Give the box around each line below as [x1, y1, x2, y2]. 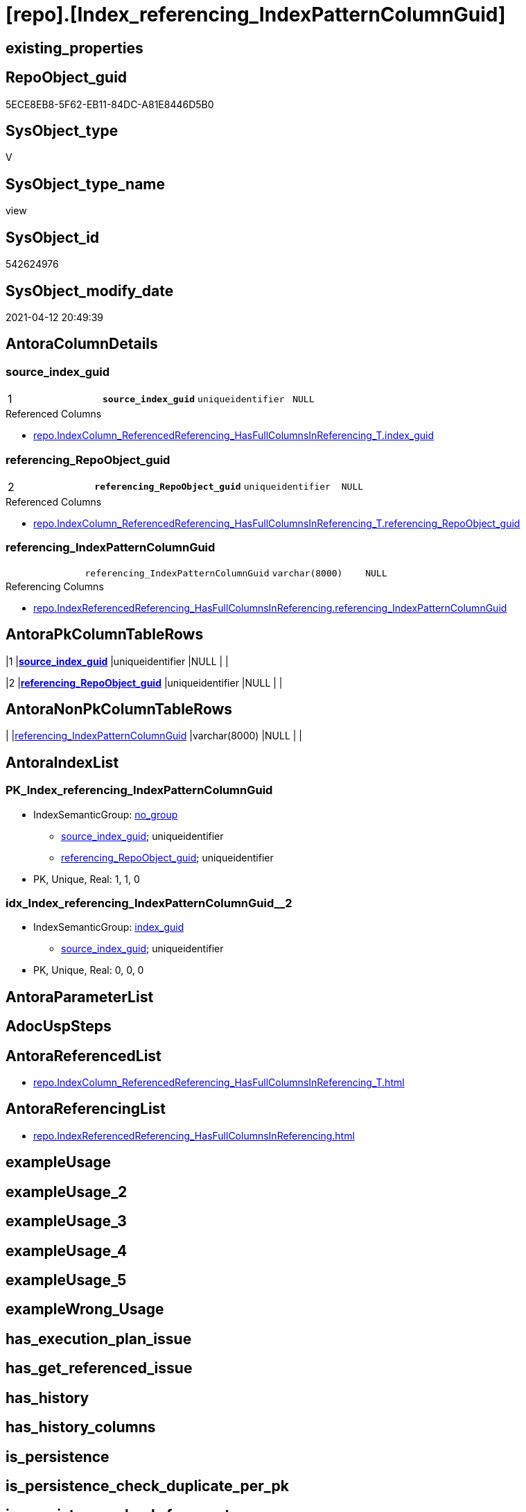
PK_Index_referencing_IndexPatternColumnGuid [6, 783, 273, 798]
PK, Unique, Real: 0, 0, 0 [33, 964, 144, 977]
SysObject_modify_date [6, 282, 174, 300]
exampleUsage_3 [6, 1212, 127, 1230]
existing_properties [6, 39, 143, 57]
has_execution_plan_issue [6, 1330, 192, 1348]
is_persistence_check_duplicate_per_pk [6, 1477, 289, 1495]
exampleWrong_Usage [6, 1300, 164, 1318]
